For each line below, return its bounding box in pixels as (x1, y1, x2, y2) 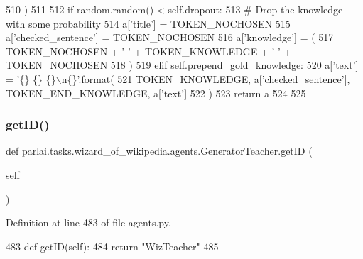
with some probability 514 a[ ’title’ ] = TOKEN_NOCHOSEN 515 (6, 16, 291, 31)
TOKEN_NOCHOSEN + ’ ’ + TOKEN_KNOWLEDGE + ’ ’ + (6, 43, 292, 58)
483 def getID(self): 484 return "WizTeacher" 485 (6, 238, 219, 253)
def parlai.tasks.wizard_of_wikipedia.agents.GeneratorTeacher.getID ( (6, 143, 313, 158)
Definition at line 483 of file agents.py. (6, 215, 171, 230)
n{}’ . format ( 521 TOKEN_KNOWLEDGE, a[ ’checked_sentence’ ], (61, 71, 350, 86)
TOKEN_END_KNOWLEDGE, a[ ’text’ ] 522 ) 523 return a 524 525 (6, 85, 306, 100)
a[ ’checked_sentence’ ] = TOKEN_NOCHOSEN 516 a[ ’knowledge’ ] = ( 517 (6, 30, 334, 45)
